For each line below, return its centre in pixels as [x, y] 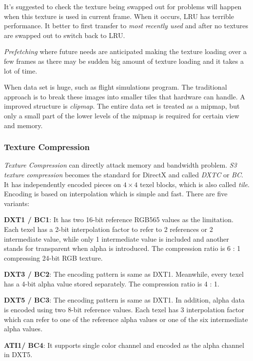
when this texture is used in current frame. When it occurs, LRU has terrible [119, 16]
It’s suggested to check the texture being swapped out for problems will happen [123, 6]
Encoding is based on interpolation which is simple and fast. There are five [116, 194]
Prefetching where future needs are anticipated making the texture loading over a [125, 51]
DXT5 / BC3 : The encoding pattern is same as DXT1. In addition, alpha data [124, 300]
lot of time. [21, 70]
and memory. [23, 125]
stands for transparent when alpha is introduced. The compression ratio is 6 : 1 [122, 248]
